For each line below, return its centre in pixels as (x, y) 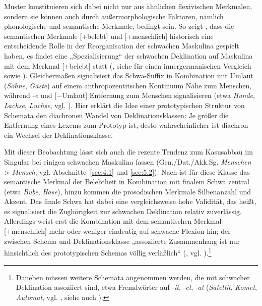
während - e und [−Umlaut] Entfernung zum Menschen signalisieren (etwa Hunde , (129, 95)
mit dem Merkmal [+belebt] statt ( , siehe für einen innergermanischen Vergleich (128, 65)
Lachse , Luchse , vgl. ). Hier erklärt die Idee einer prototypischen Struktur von (124, 105)
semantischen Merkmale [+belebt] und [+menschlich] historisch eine (109, 36)
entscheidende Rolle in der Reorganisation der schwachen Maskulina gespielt (122, 46)
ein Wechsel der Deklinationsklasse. (58, 135)
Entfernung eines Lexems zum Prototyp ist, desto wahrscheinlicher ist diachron (126, 125)
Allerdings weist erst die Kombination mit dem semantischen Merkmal (113, 221)
